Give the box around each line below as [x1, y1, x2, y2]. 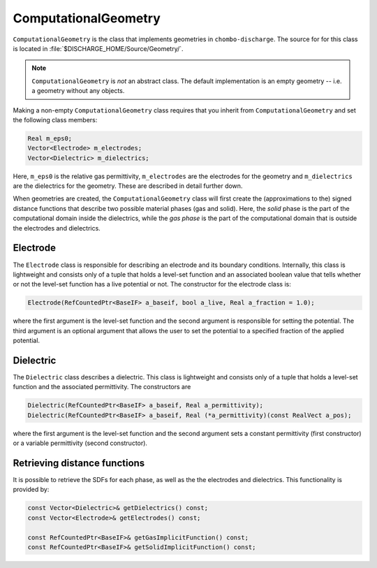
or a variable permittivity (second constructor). [13, 439, 148, 447]
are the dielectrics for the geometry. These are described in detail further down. [13, 182, 243, 190]
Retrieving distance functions [13, 457, 145, 469]
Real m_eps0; [27, 134, 73, 143]
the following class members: [13, 115, 98, 124]
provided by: [13, 486, 50, 494]
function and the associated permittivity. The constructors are [13, 383, 191, 391]
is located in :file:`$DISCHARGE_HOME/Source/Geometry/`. [13, 44, 184, 52]
